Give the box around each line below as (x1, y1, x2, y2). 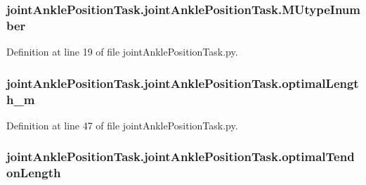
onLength (6, 164, 61, 181)
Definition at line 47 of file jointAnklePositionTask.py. (6, 117, 238, 132)
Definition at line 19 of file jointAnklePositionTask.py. (6, 44, 238, 59)
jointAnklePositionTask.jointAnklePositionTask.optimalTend (6, 148, 355, 165)
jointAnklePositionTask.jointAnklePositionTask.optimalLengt (6, 74, 359, 91)
